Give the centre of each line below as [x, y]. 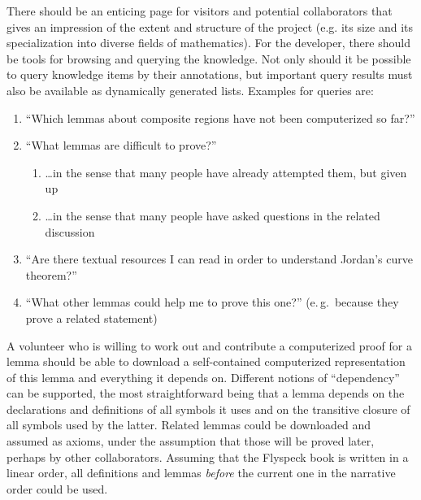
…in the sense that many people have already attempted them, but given [226, 172]
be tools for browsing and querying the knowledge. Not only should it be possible [209, 58]
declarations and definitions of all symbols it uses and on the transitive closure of [208, 409]
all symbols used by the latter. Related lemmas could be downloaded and [189, 425]
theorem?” [51, 274]
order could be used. [57, 488]
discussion [70, 231]
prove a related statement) [91, 317]
